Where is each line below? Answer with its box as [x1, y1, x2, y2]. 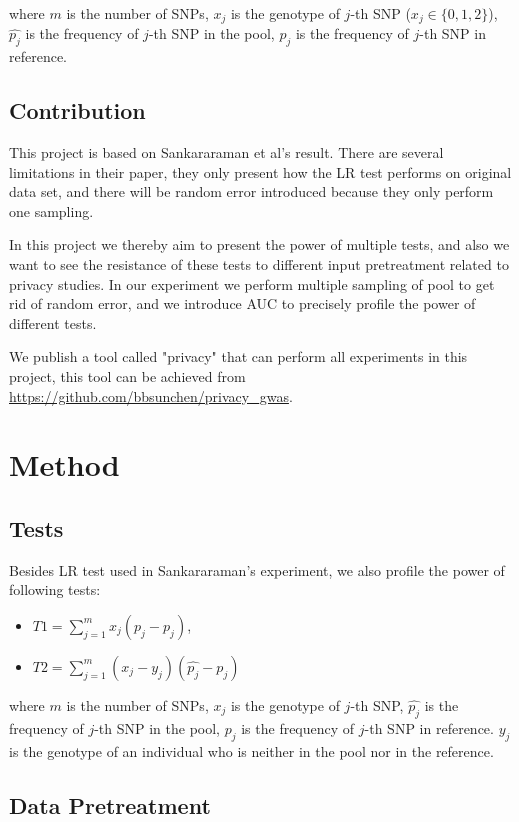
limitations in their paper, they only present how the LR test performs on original [9, 161, 512, 182]
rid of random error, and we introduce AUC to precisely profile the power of [9, 293, 476, 314]
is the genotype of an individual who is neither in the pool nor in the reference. [9, 740, 494, 761]
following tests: [9, 579, 101, 600]
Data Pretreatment [9, 789, 211, 820]
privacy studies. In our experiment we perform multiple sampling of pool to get [9, 273, 495, 294]
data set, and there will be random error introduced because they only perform [9, 181, 494, 202]
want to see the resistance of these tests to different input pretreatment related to [9, 254, 509, 275]
